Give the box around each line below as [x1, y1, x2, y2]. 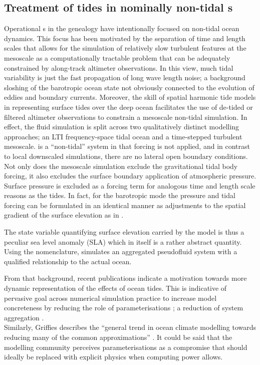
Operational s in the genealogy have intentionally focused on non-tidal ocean [4, 23, 239, 34]
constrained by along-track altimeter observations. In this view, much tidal [4, 62, 233, 73]
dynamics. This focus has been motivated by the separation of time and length [4, 33, 245, 43]
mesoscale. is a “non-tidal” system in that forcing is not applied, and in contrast [4, 141, 250, 151]
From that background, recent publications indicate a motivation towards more [4, 273, 247, 283]
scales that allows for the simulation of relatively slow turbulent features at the [4, 43, 246, 53]
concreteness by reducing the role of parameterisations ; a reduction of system [4, 302, 243, 313]
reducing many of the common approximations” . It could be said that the [4, 332, 232, 342]
